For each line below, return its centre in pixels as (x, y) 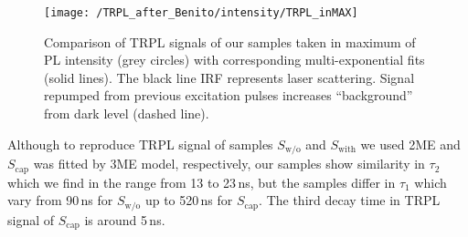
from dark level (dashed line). (127, 113)
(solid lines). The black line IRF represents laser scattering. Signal (229, 77)
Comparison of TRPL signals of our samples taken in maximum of (230, 41)
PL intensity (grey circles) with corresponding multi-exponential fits (234, 60)
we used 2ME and (410, 144)
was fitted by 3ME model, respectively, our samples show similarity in (229, 164)
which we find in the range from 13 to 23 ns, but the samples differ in (202, 182)
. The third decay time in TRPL (350, 200)
